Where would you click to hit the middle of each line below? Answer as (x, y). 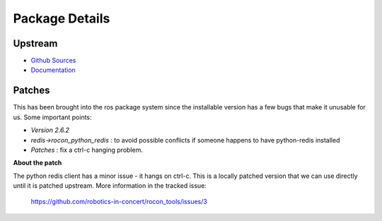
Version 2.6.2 (50, 130)
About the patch (37, 163)
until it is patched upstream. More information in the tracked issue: (110, 186)
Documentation (53, 70)
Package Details (62, 18)
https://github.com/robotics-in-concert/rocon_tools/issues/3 (119, 202)
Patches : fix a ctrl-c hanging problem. (87, 150)
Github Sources (53, 61)
